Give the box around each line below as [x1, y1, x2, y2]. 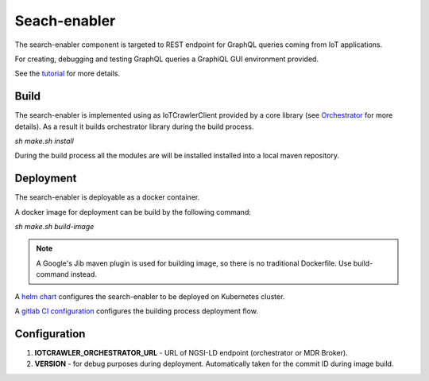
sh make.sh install [14, 136, 75, 146]
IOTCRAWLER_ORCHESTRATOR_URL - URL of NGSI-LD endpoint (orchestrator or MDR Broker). [34, 348, 349, 357]
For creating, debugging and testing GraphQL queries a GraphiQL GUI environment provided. [14, 54, 319, 64]
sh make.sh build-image [14, 222, 95, 231]
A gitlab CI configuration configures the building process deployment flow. [14, 306, 258, 316]
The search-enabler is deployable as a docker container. [14, 192, 200, 202]
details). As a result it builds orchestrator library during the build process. [14, 122, 254, 131]
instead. [70, 270, 97, 279]
